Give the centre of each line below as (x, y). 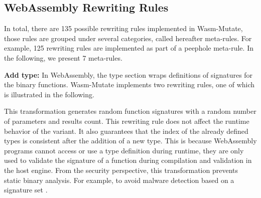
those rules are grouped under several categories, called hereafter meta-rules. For (128, 38)
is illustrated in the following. (49, 94)
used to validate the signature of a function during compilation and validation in (128, 160)
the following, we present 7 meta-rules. (63, 57)
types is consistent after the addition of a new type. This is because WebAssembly (130, 141)
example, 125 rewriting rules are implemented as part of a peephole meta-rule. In (129, 48)
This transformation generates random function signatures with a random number (130, 111)
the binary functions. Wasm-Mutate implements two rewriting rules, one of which (129, 84)
